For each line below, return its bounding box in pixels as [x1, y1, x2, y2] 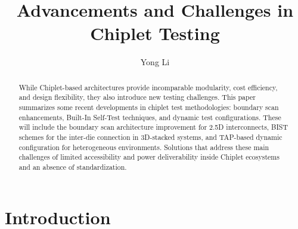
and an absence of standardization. [18, 161, 127, 172]
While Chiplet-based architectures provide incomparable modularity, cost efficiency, [18, 82, 278, 92]
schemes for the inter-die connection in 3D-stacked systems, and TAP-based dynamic [18, 132, 283, 142]
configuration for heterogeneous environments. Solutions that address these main [18, 142, 269, 152]
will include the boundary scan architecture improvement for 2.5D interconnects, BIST [18, 122, 288, 132]
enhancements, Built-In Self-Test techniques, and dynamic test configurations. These [18, 112, 281, 122]
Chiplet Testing [90, 21, 220, 45]
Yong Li [140, 56, 170, 68]
